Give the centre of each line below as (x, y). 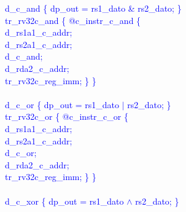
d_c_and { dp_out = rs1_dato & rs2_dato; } (93, 8)
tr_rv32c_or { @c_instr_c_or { (67, 116)
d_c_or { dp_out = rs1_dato (62, 104)
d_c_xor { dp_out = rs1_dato (64, 201)
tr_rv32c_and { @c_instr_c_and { (73, 20)
